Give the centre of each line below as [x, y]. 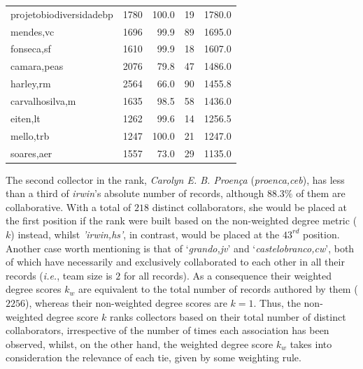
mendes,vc [33, 31]
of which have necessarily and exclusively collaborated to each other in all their [175, 262]
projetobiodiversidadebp [62, 14]
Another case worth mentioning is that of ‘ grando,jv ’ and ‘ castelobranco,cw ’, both [180, 248]
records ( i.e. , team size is [59, 275]
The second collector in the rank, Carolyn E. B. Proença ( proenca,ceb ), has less [175, 179]
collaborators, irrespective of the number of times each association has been [168, 330]
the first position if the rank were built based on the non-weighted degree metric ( [181, 220]
